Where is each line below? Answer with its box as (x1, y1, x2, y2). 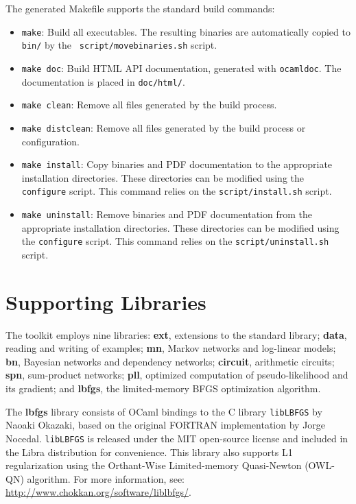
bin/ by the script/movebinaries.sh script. (21, 38, 217, 52)
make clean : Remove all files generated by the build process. (21, 97, 277, 112)
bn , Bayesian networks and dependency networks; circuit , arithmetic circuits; (5, 354, 335, 368)
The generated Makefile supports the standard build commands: (5, 1, 275, 15)
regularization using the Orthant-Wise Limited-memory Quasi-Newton (5, 458, 302, 472)
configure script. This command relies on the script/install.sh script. (21, 184, 332, 198)
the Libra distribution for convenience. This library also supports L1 (5, 444, 293, 459)
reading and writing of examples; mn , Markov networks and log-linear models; (5, 341, 336, 355)
